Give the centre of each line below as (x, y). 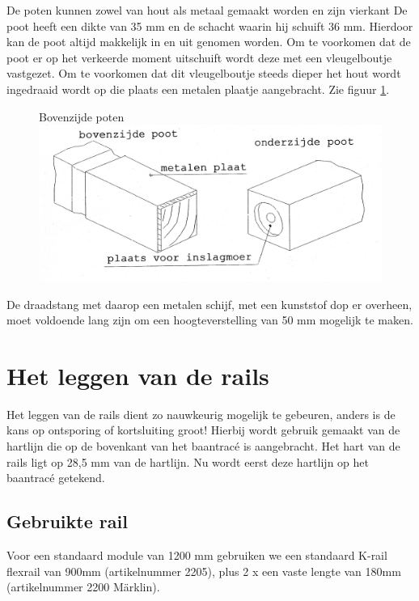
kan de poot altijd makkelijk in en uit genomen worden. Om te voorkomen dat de (209, 42)
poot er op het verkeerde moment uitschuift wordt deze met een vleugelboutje (199, 57)
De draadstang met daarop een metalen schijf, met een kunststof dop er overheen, (209, 304)
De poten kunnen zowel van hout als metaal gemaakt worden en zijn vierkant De (207, 10)
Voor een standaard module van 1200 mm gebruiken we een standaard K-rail (197, 555)
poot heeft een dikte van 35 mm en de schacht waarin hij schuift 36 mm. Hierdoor (210, 25)
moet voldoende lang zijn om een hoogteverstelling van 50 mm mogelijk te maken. (210, 320)
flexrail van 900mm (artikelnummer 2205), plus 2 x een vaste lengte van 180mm (204, 571)
